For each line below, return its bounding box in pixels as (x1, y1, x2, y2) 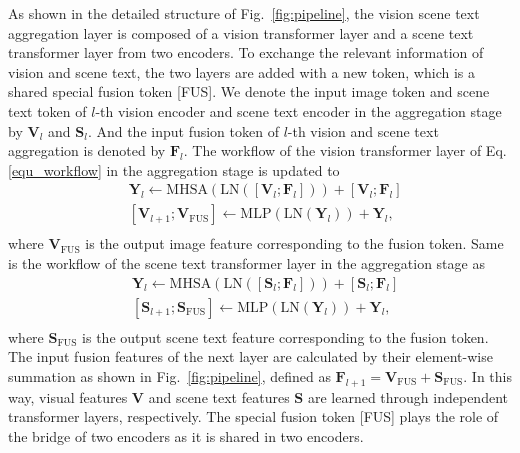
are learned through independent (307, 386, 508, 407)
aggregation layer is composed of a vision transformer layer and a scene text (8, 22, 474, 43)
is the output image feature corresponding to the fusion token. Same (85, 233, 504, 254)
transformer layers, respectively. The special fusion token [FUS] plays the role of (8, 406, 499, 427)
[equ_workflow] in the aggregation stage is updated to (8, 159, 340, 180)
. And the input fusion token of (87, 120, 279, 141)
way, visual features (8, 386, 128, 407)
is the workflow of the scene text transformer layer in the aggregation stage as (8, 253, 485, 274)
